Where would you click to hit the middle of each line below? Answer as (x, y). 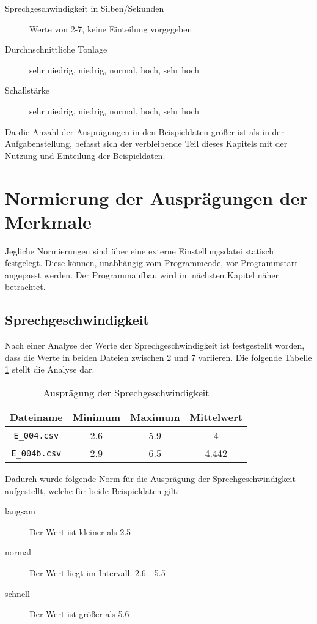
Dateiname (36, 417)
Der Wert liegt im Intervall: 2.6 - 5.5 (97, 572)
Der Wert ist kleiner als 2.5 (80, 531)
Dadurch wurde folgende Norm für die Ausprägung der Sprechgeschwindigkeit (150, 479)
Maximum (155, 417)
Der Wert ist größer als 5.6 (79, 614)
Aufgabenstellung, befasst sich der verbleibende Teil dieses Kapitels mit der (146, 143)
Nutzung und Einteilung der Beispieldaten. (85, 155)
